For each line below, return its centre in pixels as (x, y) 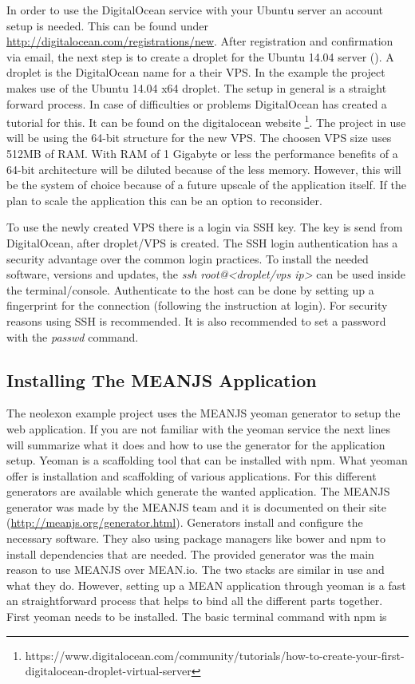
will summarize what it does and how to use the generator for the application (196, 444)
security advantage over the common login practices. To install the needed (188, 258)
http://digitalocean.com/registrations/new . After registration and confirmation (200, 41)
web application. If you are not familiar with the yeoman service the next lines (198, 428)
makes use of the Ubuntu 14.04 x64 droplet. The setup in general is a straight (197, 87)
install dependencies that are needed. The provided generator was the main (190, 554)
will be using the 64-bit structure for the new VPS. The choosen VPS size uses (199, 138)
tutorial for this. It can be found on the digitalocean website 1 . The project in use (206, 121)
